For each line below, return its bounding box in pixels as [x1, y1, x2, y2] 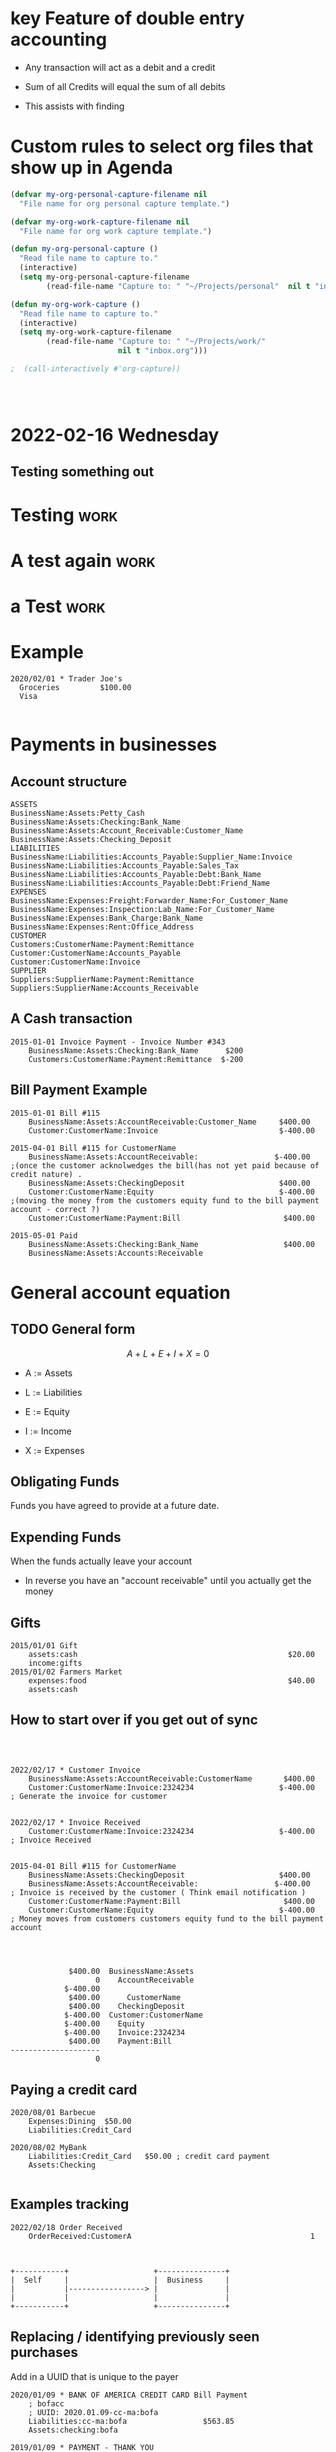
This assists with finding [24, 100, 125, 112]
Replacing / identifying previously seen [10, 2328, 260, 2346]
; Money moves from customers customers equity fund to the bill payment [10, 1914, 325, 1924]
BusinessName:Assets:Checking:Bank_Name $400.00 [28, 1239, 315, 1249]
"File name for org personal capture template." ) [19, 198, 230, 209]
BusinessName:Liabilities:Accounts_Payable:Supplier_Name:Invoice [10, 852, 293, 862]
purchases [10, 2344, 79, 2361]
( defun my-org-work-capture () [10, 299, 141, 309]
